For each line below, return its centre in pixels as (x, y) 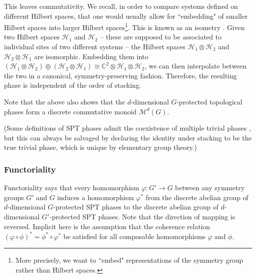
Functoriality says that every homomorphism (72, 188)
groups (14, 197)
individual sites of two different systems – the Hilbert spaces (95, 47)
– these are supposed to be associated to (161, 37)
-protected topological (209, 102)
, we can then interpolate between (195, 66)
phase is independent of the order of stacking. (73, 85)
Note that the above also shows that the (64, 102)
